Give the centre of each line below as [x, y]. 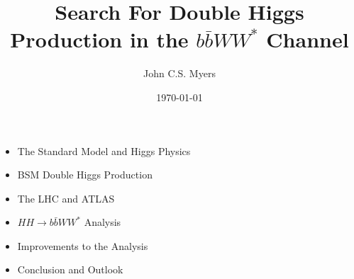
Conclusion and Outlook [70, 269]
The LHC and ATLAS [66, 198]
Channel [308, 39]
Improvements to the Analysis [83, 245]
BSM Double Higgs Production [85, 175]
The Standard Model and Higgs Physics [104, 150]
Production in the [99, 39]
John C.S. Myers [179, 73]
